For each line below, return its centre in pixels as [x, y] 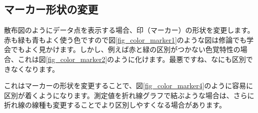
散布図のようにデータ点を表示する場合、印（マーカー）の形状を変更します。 [129, 30]
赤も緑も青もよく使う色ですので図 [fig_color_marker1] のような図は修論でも [126, 39]
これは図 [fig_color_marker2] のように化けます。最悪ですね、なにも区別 [132, 59]
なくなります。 [35, 69]
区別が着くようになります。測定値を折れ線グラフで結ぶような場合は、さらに [129, 95]
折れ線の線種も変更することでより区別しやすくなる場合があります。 [115, 105]
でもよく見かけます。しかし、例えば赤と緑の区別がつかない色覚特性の [126, 49]
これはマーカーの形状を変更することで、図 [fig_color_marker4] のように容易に [129, 85]
